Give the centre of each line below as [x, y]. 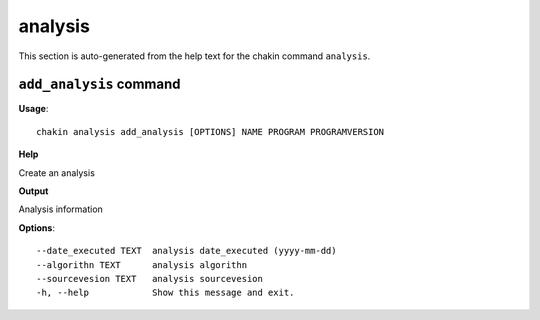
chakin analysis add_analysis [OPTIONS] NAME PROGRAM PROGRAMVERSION [210, 131]
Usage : [33, 109]
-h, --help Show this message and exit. [165, 293]
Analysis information [61, 209]
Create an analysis [56, 172]
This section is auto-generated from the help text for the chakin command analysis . [194, 56]
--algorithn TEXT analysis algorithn [142, 264]
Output [33, 191]
